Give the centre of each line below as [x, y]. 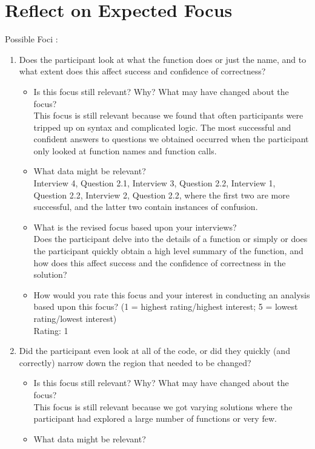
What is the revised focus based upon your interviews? [135, 227]
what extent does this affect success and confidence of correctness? [142, 71]
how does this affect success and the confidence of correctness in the [160, 262]
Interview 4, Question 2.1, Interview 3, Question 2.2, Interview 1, [154, 183]
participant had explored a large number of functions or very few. [155, 418]
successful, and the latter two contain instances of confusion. [146, 207]
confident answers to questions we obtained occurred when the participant [171, 139]
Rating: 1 [51, 330]
